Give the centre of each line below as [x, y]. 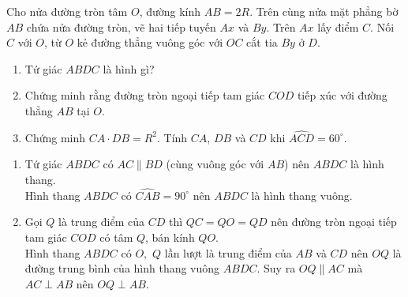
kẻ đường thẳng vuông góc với [150, 42]
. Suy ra [276, 268]
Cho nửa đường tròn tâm [67, 11]
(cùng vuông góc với [215, 164]
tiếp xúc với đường [342, 95]
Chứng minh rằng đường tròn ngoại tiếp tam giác [145, 95]
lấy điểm [338, 26]
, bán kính [170, 237]
